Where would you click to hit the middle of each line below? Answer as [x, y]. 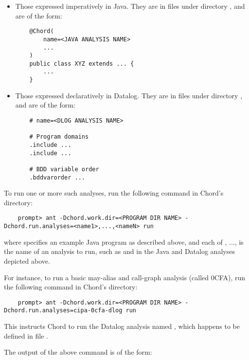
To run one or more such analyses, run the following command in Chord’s [114, 193]
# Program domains [59, 137]
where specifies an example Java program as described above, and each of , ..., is [124, 242]
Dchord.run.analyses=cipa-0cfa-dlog [63, 311]
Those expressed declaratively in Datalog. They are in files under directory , [129, 95]
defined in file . [26, 335]
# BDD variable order [64, 169]
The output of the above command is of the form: [78, 352]
